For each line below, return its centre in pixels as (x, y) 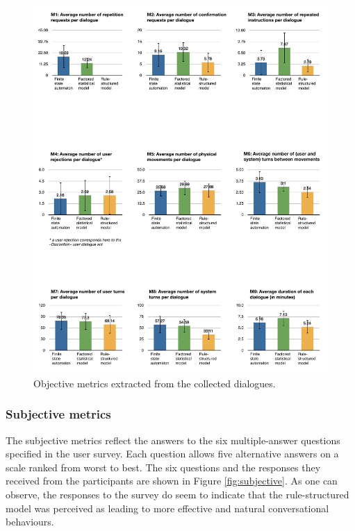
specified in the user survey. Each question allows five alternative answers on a (172, 454)
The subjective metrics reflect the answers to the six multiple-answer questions (173, 440)
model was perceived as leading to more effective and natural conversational (167, 508)
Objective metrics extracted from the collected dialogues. (155, 383)
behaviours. (30, 522)
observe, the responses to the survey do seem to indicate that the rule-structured (177, 494)
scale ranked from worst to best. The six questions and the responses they (163, 467)
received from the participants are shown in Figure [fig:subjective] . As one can (172, 481)
